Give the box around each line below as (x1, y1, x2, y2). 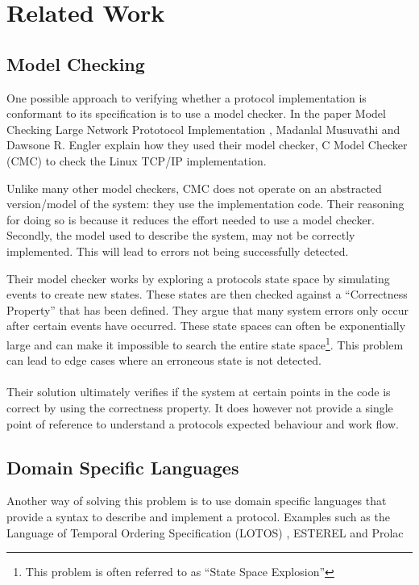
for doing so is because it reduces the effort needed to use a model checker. (6, 211, 375, 228)
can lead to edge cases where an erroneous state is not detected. (6, 352, 322, 369)
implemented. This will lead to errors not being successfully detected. (6, 242, 349, 259)
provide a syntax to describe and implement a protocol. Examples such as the (6, 508, 390, 524)
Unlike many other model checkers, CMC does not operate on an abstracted (6, 179, 382, 196)
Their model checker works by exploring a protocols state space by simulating (6, 270, 390, 286)
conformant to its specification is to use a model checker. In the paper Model (6, 105, 386, 122)
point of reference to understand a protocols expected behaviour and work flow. (6, 415, 399, 432)
